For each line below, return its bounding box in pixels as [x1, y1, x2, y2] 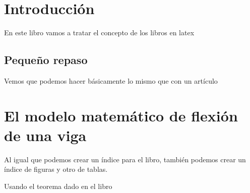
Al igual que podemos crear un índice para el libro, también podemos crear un [4, 154, 246, 164]
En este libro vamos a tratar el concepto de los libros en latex [4, 27, 195, 38]
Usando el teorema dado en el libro [4, 181, 112, 191]
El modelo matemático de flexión [4, 105, 238, 125]
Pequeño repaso [4, 52, 88, 68]
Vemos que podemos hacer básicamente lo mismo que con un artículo [4, 75, 218, 86]
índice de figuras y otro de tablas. [4, 164, 108, 174]
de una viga [4, 124, 87, 145]
